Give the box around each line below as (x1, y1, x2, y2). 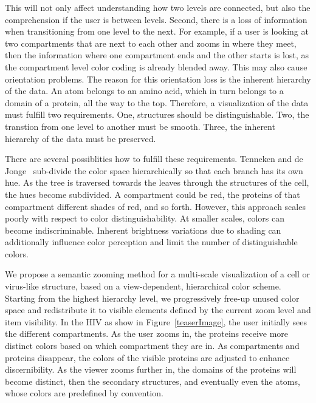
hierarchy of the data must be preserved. (5, 132, 156, 144)
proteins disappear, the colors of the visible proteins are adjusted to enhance (5, 351, 290, 364)
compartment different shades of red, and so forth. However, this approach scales (5, 200, 306, 212)
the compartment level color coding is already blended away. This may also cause (5, 60, 307, 73)
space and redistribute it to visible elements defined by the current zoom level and (5, 303, 311, 316)
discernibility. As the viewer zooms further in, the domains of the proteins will (5, 363, 297, 376)
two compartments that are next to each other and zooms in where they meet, (5, 36, 297, 49)
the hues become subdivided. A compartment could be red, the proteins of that (5, 188, 300, 200)
